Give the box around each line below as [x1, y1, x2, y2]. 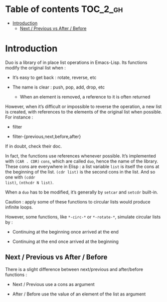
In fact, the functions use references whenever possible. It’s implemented [5, 152, 156, 158]
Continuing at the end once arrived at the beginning [12, 238, 119, 244]
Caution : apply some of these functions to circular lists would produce [5, 198, 151, 204]
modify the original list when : [5, 64, 66, 70]
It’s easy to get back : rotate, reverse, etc [12, 74, 97, 80]
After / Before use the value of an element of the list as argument [12, 291, 146, 297]
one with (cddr [5, 174, 36, 180]
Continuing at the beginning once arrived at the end [12, 228, 119, 234]
